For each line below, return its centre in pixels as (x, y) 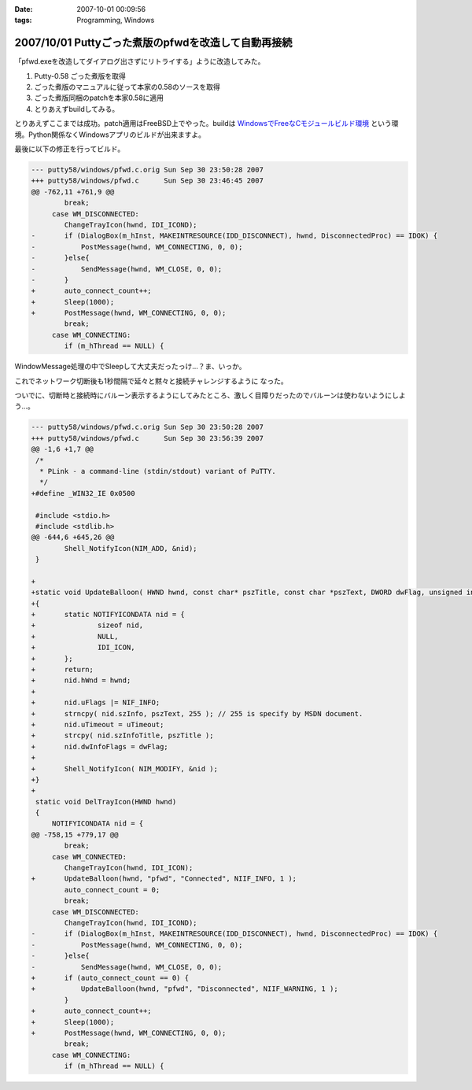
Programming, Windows (116, 20)
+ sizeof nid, (87, 625)
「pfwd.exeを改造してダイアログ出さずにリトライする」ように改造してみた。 (140, 61)
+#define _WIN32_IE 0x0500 (83, 493)
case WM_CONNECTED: (89, 857)
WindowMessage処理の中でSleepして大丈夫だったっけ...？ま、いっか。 (130, 367)
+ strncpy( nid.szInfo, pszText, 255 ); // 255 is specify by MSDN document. (197, 713)
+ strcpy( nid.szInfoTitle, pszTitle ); (122, 735)
